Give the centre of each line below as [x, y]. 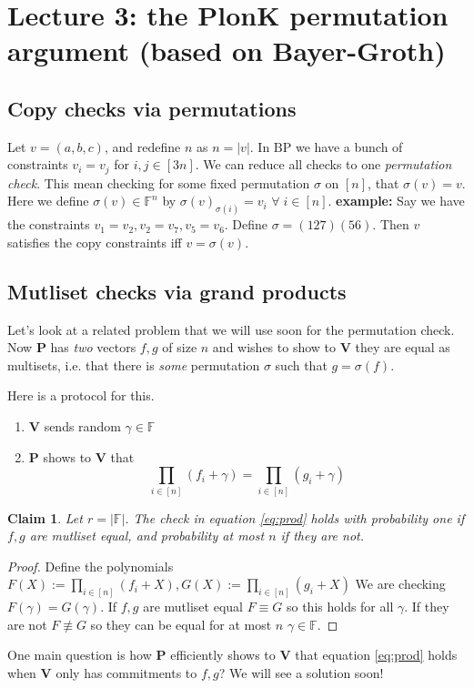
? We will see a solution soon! [301, 673]
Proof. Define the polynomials [91, 566]
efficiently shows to [223, 655]
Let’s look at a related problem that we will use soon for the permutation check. [231, 329]
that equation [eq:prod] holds [376, 655]
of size [180, 347]
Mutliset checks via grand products [177, 291]
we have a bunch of [349, 146]
